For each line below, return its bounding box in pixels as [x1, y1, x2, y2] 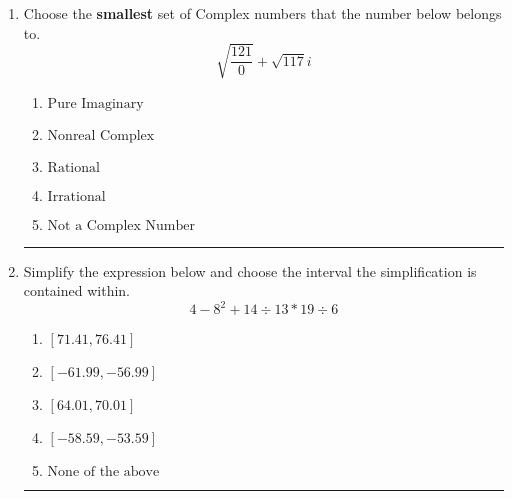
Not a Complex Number [47, 218, 195, 233]
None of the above [47, 465, 160, 480]
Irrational [47, 189, 106, 204]
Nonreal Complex [47, 128, 155, 143]
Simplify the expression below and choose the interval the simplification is [23, 260, 477, 281]
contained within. [23, 280, 130, 301]
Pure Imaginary [47, 96, 144, 111]
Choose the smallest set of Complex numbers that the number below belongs [23, 3, 502, 23]
